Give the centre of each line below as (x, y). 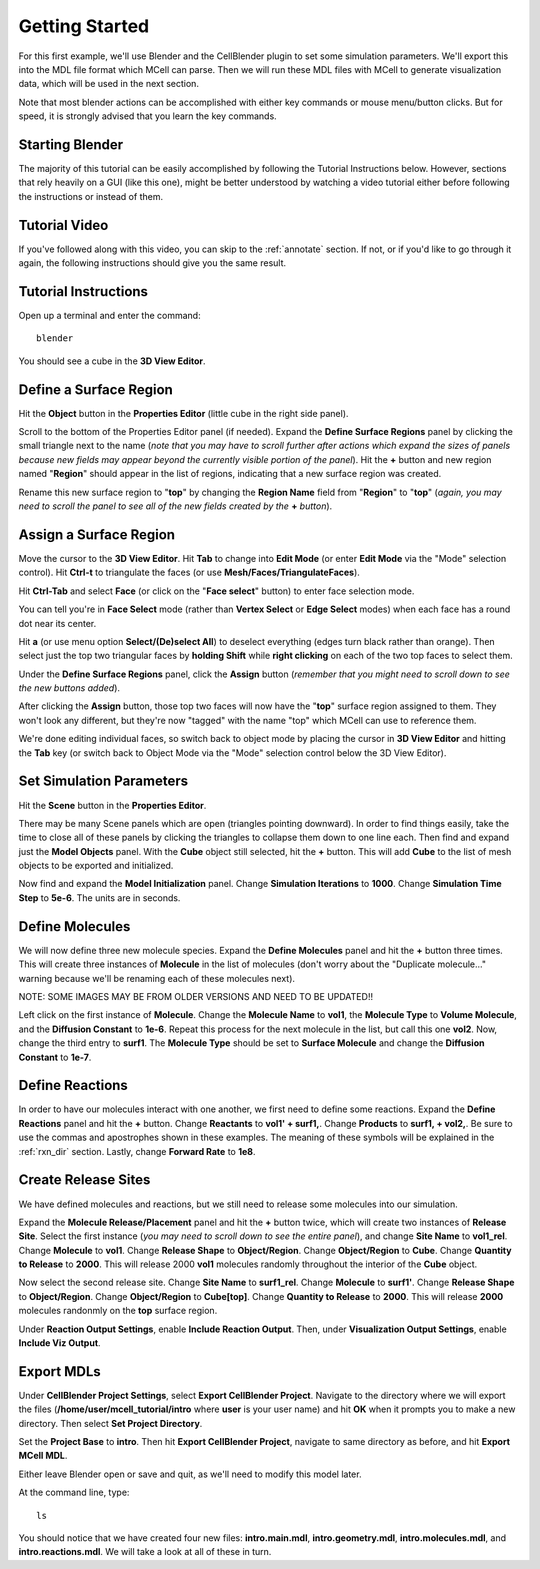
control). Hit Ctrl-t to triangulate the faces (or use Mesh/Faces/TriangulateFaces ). (189, 572)
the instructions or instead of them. (91, 196)
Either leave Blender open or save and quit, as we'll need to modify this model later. (190, 1474)
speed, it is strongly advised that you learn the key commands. (147, 116)
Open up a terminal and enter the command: (109, 315)
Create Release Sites (84, 1180)
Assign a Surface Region (96, 534)
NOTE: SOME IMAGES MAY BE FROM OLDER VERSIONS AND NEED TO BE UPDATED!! (196, 996)
